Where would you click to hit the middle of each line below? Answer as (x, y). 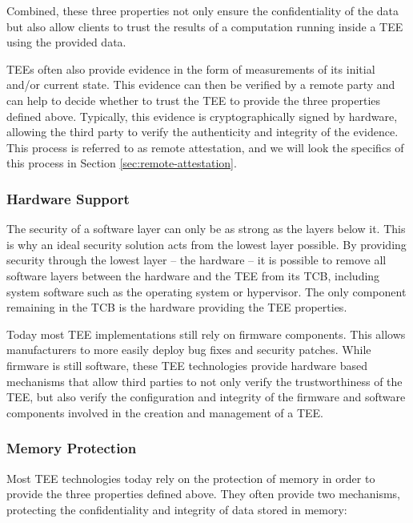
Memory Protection (72, 448)
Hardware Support (68, 198)
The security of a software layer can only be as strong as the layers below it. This (206, 229)
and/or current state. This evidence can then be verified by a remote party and (201, 84)
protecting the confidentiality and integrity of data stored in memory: (177, 509)
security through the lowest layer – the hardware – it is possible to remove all (196, 260)
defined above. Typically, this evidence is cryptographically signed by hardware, (202, 116)
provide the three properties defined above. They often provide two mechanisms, (203, 494)
